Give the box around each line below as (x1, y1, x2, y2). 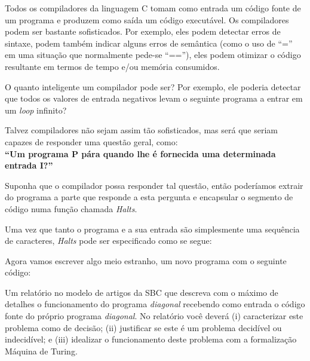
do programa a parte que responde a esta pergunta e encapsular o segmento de (5, 191, 293, 203)
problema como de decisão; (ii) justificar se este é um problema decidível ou (5, 321, 282, 334)
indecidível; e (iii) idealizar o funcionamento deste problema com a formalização (5, 333, 297, 345)
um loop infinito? (5, 103, 67, 116)
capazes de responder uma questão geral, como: (5, 135, 178, 148)
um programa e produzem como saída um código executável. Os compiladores (5, 13, 289, 26)
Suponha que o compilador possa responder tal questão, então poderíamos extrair (5, 179, 303, 191)
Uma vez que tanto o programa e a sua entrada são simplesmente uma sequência (5, 222, 300, 235)
